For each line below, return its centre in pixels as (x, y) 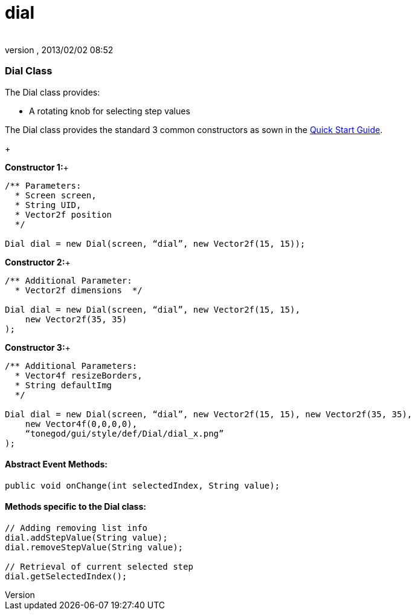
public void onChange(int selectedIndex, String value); (143, 485)
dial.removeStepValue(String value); (94, 547)
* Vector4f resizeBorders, (79, 375)
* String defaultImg (63, 385)
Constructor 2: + (38, 262)
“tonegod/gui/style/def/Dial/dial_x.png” (124, 433)
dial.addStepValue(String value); (86, 537)
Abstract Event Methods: (56, 464)
